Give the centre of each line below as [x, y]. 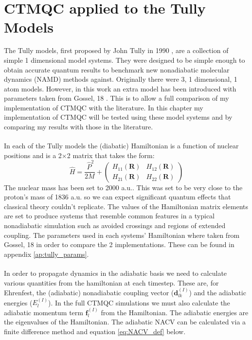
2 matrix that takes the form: [111, 155]
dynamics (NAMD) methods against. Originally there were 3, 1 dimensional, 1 [121, 79]
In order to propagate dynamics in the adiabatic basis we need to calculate [116, 273]
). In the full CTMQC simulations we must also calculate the [139, 302]
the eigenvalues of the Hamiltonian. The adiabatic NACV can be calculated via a [125, 322]
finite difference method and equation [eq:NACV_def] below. [95, 331]
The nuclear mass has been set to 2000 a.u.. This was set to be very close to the [123, 187]
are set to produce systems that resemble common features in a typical [109, 216]
